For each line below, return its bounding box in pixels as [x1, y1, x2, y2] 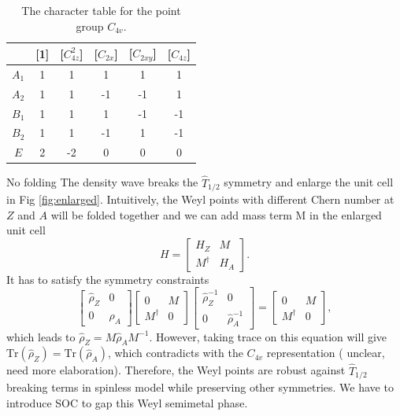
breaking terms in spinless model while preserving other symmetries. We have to [6, 378, 394, 395]
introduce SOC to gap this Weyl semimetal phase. [6, 394, 248, 410]
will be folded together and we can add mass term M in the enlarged [50, 206, 382, 223]
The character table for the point [21, 2, 181, 18]
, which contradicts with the [107, 344, 243, 361]
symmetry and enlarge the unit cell [224, 174, 394, 190]
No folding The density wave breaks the [6, 174, 198, 190]
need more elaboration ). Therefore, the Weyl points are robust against [6, 362, 346, 378]
